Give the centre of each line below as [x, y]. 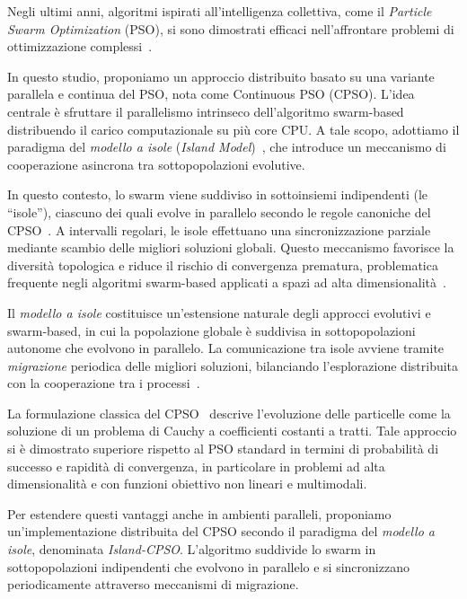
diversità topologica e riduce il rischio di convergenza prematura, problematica [223, 264]
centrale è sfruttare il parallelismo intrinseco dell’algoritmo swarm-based [206, 111]
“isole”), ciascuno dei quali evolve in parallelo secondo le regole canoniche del [219, 211]
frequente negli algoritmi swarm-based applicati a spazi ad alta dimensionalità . [227, 282]
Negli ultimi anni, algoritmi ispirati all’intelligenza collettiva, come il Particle [220, 11]
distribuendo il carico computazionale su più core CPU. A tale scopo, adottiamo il [233, 129]
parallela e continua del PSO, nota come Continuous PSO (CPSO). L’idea [211, 94]
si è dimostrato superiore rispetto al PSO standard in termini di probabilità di [223, 449]
